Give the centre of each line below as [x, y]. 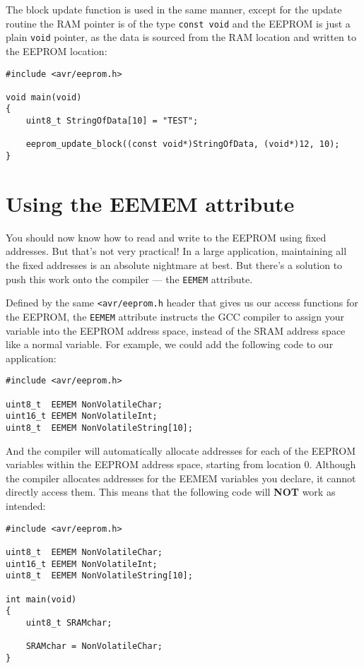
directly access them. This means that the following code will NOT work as [171, 492]
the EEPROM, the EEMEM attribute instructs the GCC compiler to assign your [175, 316]
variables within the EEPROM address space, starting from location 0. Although [181, 464]
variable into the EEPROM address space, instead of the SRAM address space [176, 330]
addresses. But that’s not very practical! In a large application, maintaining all [176, 251]
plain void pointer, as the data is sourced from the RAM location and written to [181, 37]
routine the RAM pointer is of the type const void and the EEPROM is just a [178, 23]
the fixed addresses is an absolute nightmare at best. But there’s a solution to [174, 265]
